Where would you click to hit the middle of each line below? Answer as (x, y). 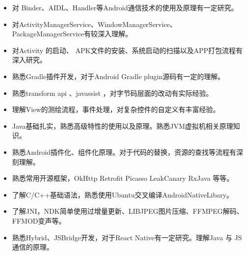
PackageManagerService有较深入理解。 (72, 34)
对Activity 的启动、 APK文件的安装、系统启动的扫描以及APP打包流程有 (127, 50)
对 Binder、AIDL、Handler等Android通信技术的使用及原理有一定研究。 (125, 7)
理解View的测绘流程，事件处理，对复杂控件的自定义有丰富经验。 (116, 109)
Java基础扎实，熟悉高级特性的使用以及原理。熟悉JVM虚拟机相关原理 (123, 126)
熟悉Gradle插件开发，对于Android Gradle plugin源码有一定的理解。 (118, 76)
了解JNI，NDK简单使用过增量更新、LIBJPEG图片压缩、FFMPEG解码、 (128, 211)
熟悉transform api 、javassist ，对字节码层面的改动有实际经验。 (112, 93)
